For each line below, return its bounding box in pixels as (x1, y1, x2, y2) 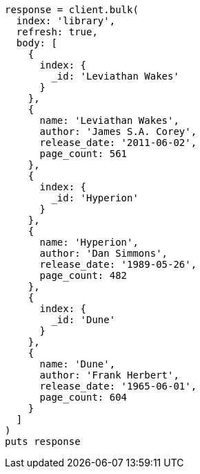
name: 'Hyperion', (39, 237, 139, 248)
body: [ (16, 37, 57, 48)
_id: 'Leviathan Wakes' (51, 71, 179, 82)
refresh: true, (16, 26, 98, 37)
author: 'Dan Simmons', (39, 248, 168, 259)
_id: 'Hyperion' (51, 192, 139, 203)
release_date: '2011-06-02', (39, 137, 197, 148)
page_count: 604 (39, 392, 128, 403)
